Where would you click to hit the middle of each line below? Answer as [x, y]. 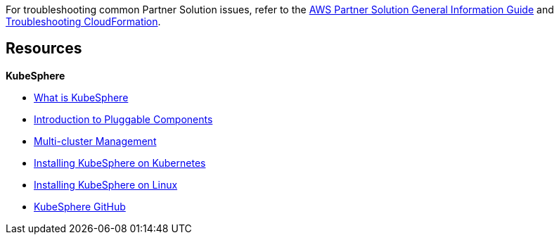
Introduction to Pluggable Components [123, 119]
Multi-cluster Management [95, 141]
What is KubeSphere [81, 97]
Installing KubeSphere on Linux [106, 184]
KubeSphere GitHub [80, 206]
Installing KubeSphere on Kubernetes [120, 163]
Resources [44, 49]
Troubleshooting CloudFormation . [83, 21]
